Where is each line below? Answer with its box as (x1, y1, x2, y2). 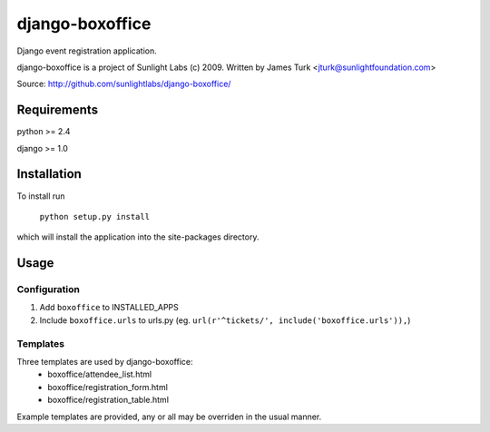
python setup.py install (39, 211, 150, 221)
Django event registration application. (16, 45, 158, 56)
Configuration (16, 283, 81, 296)
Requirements (16, 103, 99, 118)
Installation (16, 166, 82, 182)
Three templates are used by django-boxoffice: (16, 357, 193, 367)
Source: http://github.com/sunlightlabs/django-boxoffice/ (16, 78, 231, 90)
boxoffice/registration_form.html (47, 381, 168, 392)
